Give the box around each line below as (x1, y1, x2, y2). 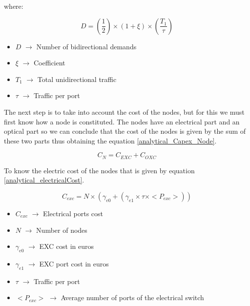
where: (4, 1, 23, 11)
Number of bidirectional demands (36, 41, 137, 51)
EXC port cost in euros (39, 258, 109, 268)
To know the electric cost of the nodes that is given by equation (4, 165, 195, 175)
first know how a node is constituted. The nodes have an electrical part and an (4, 116, 240, 126)
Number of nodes (36, 224, 87, 235)
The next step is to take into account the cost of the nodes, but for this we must (4, 106, 245, 117)
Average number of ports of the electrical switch (61, 292, 204, 303)
